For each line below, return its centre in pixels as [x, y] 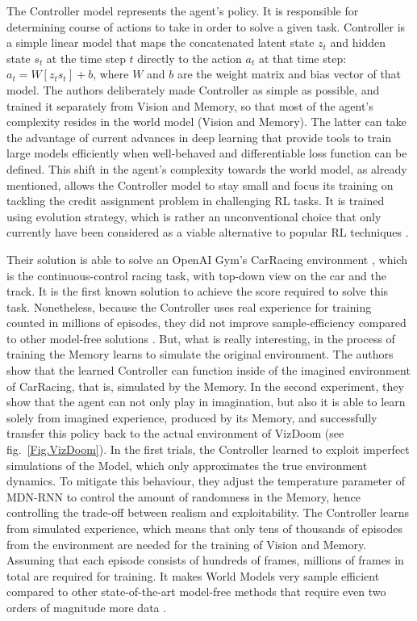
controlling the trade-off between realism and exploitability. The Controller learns [208, 512]
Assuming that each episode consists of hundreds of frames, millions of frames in [205, 560]
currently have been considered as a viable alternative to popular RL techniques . [208, 232]
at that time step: [302, 58]
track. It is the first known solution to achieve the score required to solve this [198, 291]
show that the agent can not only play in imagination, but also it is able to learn [206, 402]
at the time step [86, 58]
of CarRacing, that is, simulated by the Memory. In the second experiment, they [205, 386]
